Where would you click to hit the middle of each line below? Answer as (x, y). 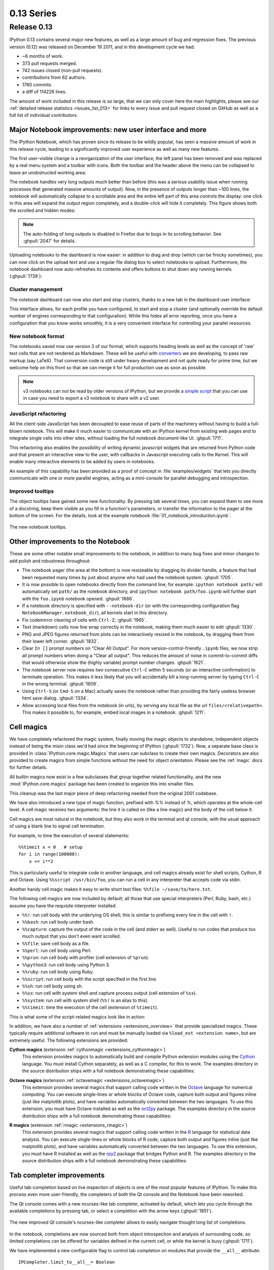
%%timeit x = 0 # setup (51, 847)
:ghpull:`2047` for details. (49, 241)
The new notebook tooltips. (38, 527)
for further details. (28, 768)
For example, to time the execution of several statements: (69, 835)
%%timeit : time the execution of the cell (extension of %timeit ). (90, 1007)
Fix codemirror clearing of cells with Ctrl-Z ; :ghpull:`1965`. (84, 620)
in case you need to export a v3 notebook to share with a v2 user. (92, 398)
